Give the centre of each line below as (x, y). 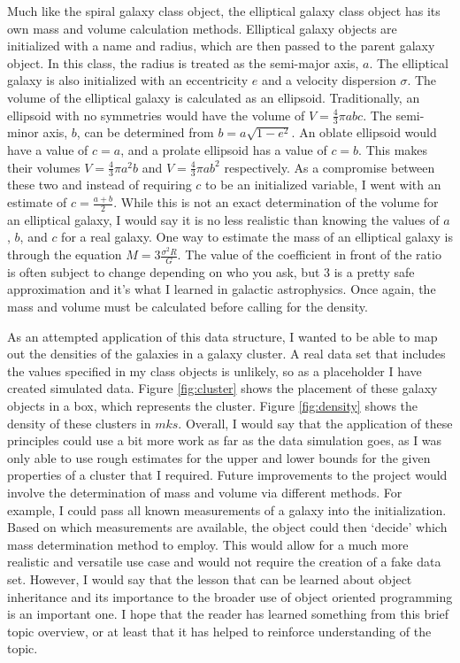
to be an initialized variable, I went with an (323, 185)
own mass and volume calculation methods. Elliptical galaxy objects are (202, 28)
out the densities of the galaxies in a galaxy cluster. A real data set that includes (226, 354)
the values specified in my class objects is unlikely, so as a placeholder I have (215, 370)
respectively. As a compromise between (330, 167)
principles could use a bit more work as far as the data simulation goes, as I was (225, 440)
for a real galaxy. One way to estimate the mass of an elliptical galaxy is (257, 237)
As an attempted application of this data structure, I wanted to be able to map (222, 336)
